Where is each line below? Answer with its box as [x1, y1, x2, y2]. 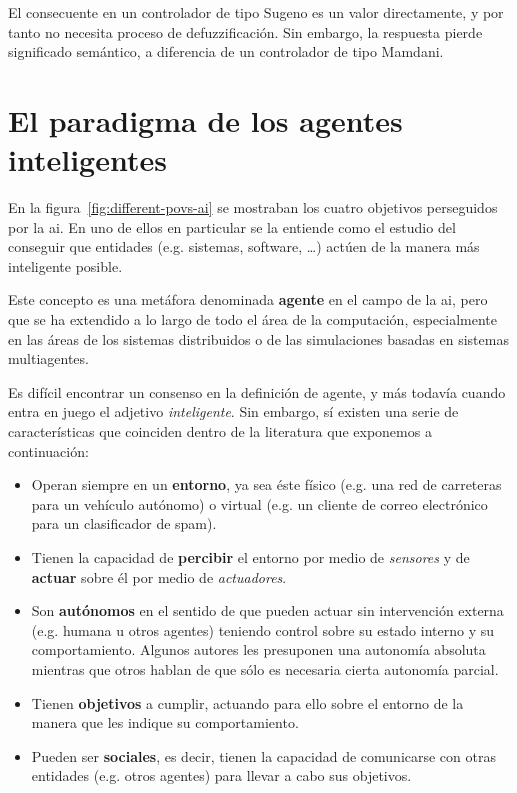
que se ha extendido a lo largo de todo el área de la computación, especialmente [8, 309, 498, 330]
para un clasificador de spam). [31, 513, 217, 534]
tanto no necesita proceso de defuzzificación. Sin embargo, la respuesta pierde [8, 21, 483, 42]
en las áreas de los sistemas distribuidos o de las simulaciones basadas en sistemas [8, 328, 509, 349]
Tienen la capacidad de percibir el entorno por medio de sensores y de [31, 547, 470, 567]
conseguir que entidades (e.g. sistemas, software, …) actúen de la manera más [8, 236, 480, 257]
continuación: [8, 440, 89, 461]
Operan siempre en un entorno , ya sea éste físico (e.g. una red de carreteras [31, 474, 502, 495]
